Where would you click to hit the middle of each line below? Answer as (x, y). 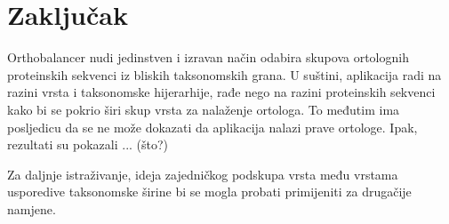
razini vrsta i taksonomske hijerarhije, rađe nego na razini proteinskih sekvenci (221, 92)
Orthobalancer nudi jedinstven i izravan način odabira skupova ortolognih (208, 57)
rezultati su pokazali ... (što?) (88, 144)
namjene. (32, 208)
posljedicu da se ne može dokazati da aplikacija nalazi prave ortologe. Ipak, (212, 127)
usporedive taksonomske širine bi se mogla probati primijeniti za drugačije (209, 192)
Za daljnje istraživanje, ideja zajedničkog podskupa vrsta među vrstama (203, 174)
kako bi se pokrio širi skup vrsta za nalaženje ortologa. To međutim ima (204, 109)
